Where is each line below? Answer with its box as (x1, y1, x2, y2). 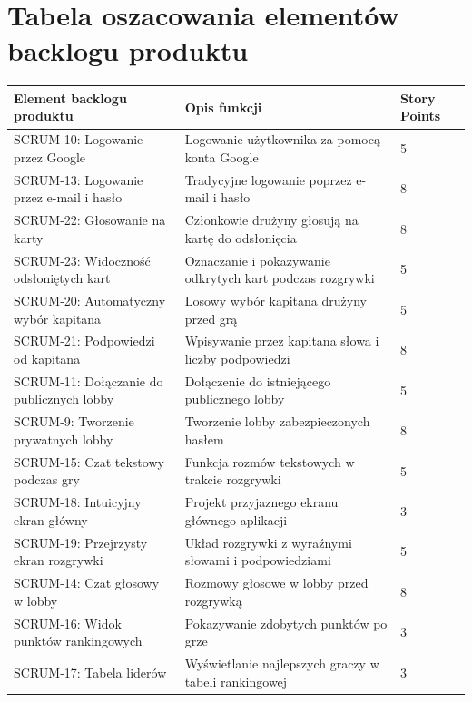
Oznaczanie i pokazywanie (184, 250, 330, 269)
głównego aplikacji (184, 510, 288, 529)
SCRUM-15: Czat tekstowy (14, 452, 164, 471)
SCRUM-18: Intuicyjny (14, 492, 142, 512)
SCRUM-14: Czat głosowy (14, 573, 160, 592)
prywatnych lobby (14, 429, 113, 448)
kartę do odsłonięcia (184, 228, 297, 247)
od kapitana (14, 349, 81, 368)
